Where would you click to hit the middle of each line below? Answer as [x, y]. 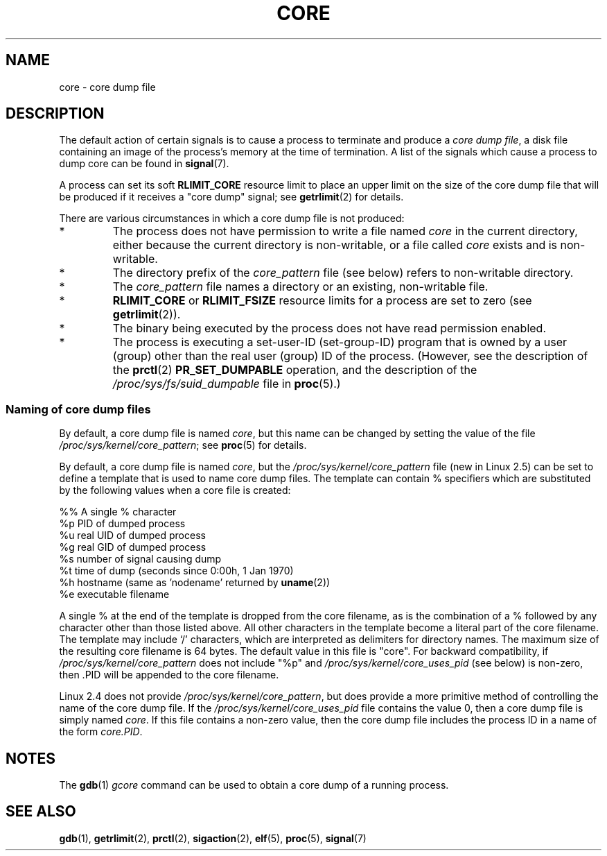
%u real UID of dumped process [132, 536]
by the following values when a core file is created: [175, 490]
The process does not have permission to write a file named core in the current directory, [345, 231]
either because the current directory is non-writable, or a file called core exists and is [335, 245]
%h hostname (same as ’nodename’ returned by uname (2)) [195, 583]
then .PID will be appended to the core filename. [169, 675]
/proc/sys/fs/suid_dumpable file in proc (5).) [227, 384]
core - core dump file [107, 87]
